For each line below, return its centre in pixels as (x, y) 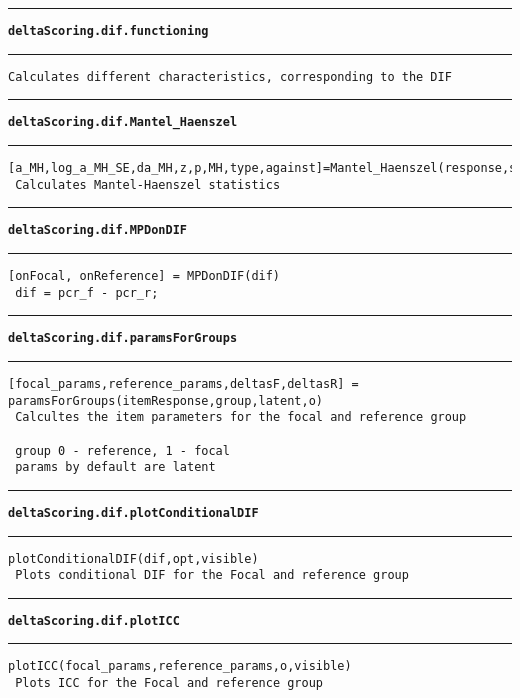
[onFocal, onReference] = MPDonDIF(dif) (144, 275)
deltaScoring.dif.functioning (108, 31)
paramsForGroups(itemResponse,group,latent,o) (165, 400)
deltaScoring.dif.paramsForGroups (123, 338)
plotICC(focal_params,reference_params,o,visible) (180, 666)
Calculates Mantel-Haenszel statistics (148, 184)
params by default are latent (115, 467)
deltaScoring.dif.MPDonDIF (97, 230)
